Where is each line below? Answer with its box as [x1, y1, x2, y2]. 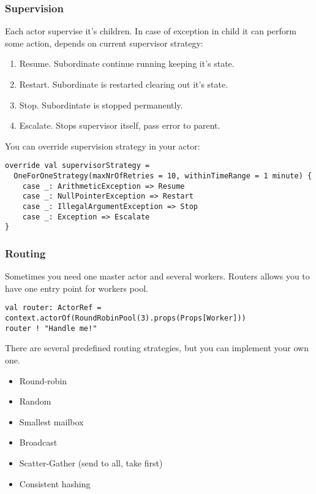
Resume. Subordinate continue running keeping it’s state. [19, 57, 235, 70]
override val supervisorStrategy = [5, 161, 150, 170]
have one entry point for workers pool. [5, 281, 148, 294]
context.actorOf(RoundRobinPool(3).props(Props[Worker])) [5, 314, 246, 323]
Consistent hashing [19, 477, 91, 490]
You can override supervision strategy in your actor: [5, 139, 200, 152]
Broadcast [19, 436, 58, 449]
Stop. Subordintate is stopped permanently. [19, 98, 183, 111]
